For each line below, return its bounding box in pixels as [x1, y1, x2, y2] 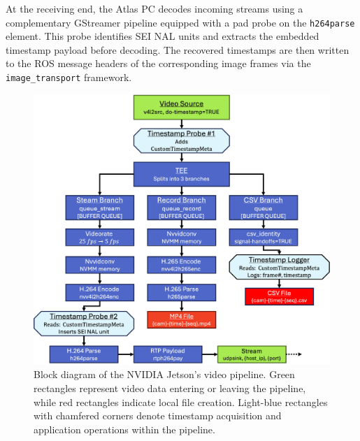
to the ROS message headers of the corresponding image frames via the [6, 56, 311, 71]
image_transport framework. [6, 70, 132, 85]
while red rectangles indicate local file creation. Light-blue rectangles [34, 394, 328, 409]
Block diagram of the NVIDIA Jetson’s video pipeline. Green [34, 367, 295, 382]
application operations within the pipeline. [34, 421, 215, 436]
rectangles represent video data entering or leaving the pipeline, [34, 381, 306, 396]
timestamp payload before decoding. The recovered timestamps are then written [6, 42, 350, 57]
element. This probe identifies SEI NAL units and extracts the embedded [6, 29, 319, 43]
